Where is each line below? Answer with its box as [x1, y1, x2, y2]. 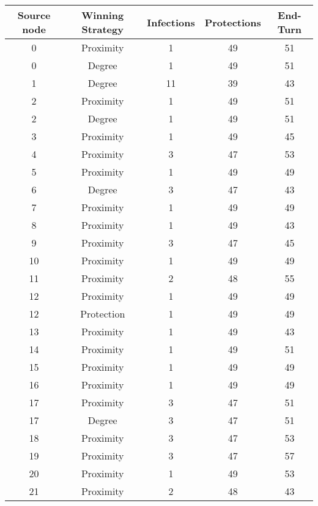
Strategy [81, 22, 124, 36]
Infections [147, 15, 195, 29]
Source [17, 8, 51, 22]
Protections [204, 15, 261, 29]
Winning [81, 8, 124, 22]
